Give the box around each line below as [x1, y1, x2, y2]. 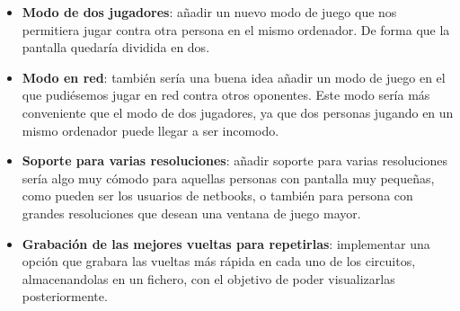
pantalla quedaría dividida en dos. [22, 38, 210, 57]
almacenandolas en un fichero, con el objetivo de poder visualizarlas [22, 269, 395, 288]
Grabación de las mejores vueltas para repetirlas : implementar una [22, 234, 430, 253]
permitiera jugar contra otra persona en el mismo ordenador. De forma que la [22, 20, 450, 39]
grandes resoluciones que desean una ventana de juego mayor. [22, 203, 361, 222]
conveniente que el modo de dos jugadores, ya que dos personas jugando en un [22, 102, 454, 121]
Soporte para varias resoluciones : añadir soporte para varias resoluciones [22, 151, 448, 170]
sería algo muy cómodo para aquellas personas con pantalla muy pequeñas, [22, 168, 435, 187]
